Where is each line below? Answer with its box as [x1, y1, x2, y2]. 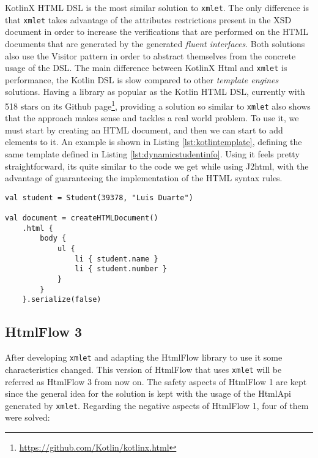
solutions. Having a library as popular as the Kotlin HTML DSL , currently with [5, 85, 305, 98]
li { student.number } [75, 265, 167, 274]
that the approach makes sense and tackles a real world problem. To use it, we [5, 111, 299, 124]
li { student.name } [75, 254, 158, 263]
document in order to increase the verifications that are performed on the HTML [5, 25, 309, 38]
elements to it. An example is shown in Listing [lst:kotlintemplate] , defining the [5, 135, 302, 148]
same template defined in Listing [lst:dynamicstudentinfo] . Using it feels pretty [5, 148, 300, 160]
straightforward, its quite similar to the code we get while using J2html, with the [5, 159, 309, 172]
